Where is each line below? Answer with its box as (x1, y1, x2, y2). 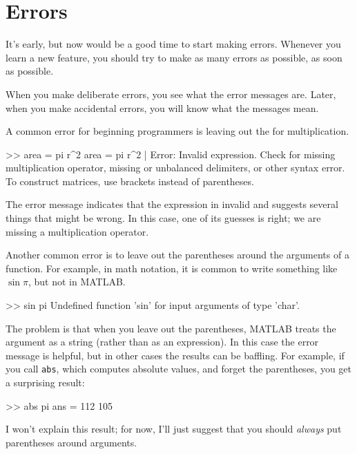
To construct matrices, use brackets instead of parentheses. (6, 173, 254, 188)
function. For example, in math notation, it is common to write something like (6, 261, 338, 275)
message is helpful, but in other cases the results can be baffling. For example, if (6, 348, 345, 362)
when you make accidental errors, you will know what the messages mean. (6, 100, 319, 115)
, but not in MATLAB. (28, 274, 126, 289)
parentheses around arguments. (6, 435, 137, 449)
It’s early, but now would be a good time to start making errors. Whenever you (6, 37, 341, 51)
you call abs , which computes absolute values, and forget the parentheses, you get (6, 361, 352, 376)
